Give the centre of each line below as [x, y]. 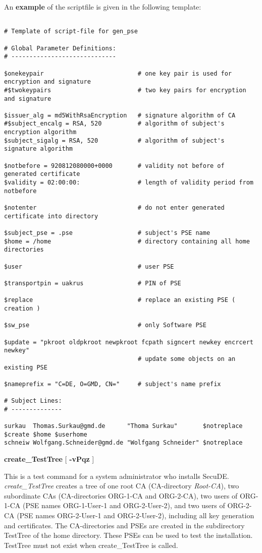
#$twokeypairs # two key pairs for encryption [125, 90]
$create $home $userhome [46, 434]
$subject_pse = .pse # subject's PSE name [107, 233]
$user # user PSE [89, 266]
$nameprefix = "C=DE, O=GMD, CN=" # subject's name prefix [113, 384]
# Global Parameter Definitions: [60, 48]
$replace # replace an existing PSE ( [120, 300]
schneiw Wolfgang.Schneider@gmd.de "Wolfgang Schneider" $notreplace [123, 443]
